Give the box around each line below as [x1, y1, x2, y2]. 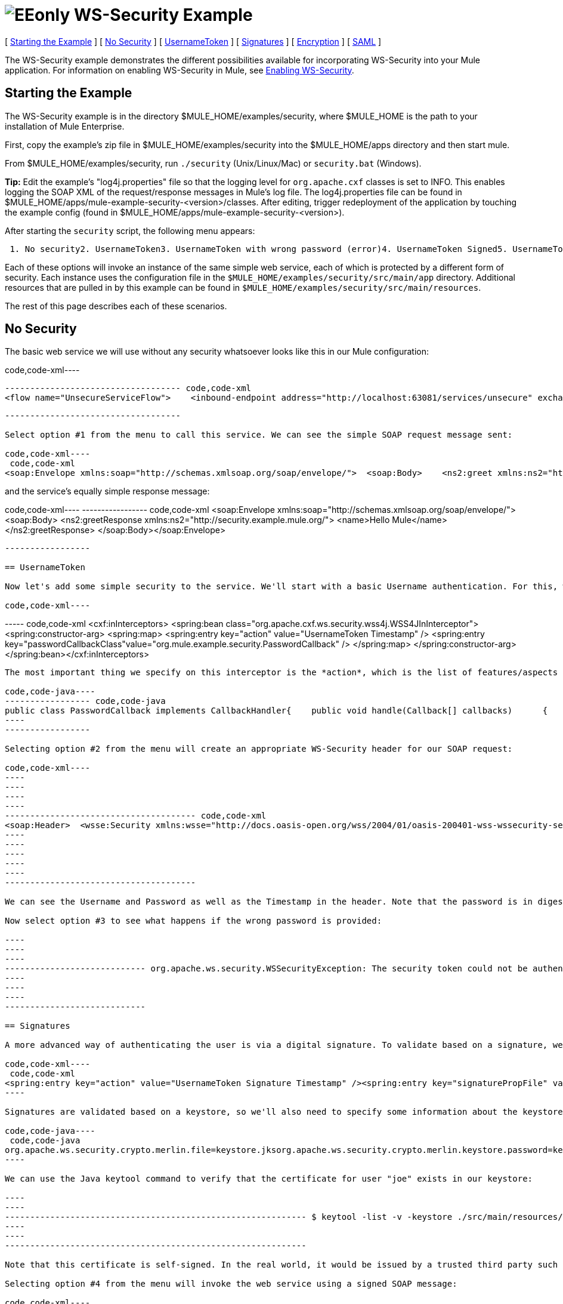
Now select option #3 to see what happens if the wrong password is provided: [5, 916, 382, 926]
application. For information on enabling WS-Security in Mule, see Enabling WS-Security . [5, 64, 354, 75]
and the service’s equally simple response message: [5, 486, 210, 497]
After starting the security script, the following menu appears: [5, 225, 255, 236]
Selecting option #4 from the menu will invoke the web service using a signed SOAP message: [5, 1279, 457, 1289]
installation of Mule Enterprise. [5, 121, 125, 131]
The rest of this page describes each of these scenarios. [5, 300, 227, 311]
